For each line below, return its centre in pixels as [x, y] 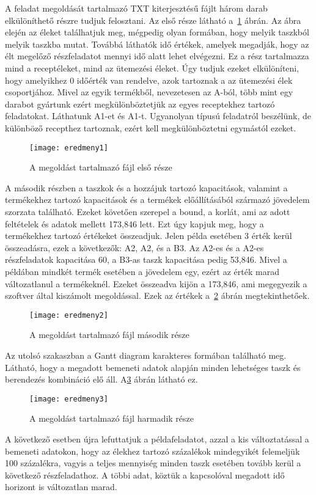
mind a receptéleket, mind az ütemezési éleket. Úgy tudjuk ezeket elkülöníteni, [152, 68]
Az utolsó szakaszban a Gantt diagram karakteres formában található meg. [146, 355]
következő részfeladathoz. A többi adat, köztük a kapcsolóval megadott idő [145, 475]
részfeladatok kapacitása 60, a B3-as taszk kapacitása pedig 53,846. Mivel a [146, 259]
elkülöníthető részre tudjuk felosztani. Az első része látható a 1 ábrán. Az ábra [153, 20]
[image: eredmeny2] [69, 315]
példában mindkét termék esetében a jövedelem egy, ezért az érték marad [142, 271]
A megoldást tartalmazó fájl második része [109, 335]
